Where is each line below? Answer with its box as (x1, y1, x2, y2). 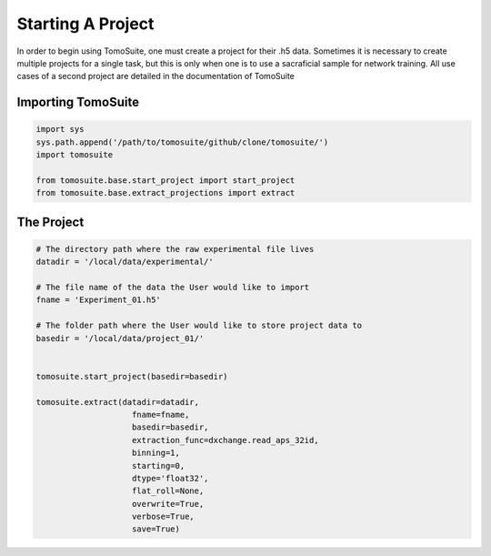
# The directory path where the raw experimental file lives (35, 244, 315, 254)
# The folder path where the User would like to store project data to (35, 320, 363, 331)
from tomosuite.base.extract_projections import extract (35, 187, 296, 198)
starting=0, (132, 460, 185, 470)
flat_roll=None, (132, 486, 205, 496)
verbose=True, (132, 511, 195, 522)
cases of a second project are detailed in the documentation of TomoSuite (16, 71, 296, 82)
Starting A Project (16, 14, 155, 34)
